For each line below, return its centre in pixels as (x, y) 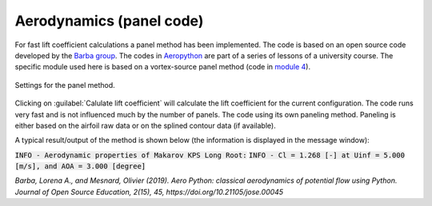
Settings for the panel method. (65, 85)
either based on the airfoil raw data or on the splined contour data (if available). (145, 125)
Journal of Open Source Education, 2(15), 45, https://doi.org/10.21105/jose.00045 (149, 192)
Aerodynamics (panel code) (109, 21)
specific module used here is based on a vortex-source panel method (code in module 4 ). (163, 67)
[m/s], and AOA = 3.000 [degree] (80, 166)
